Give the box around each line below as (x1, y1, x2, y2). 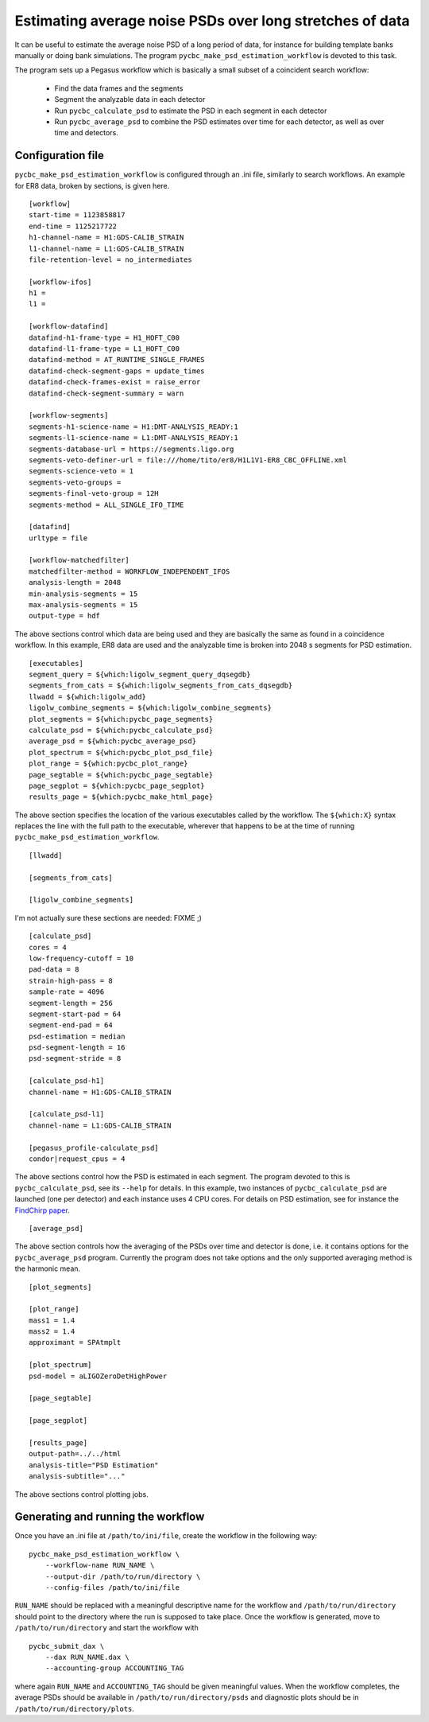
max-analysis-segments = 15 (29, 601, 138, 610)
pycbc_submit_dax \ (29, 1642, 105, 1650)
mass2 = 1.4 (29, 1327, 75, 1336)
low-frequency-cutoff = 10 (29, 953, 134, 963)
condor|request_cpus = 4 (29, 1155, 126, 1163)
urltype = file (29, 533, 88, 543)
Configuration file (14, 149, 105, 162)
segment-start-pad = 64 (29, 1009, 122, 1019)
